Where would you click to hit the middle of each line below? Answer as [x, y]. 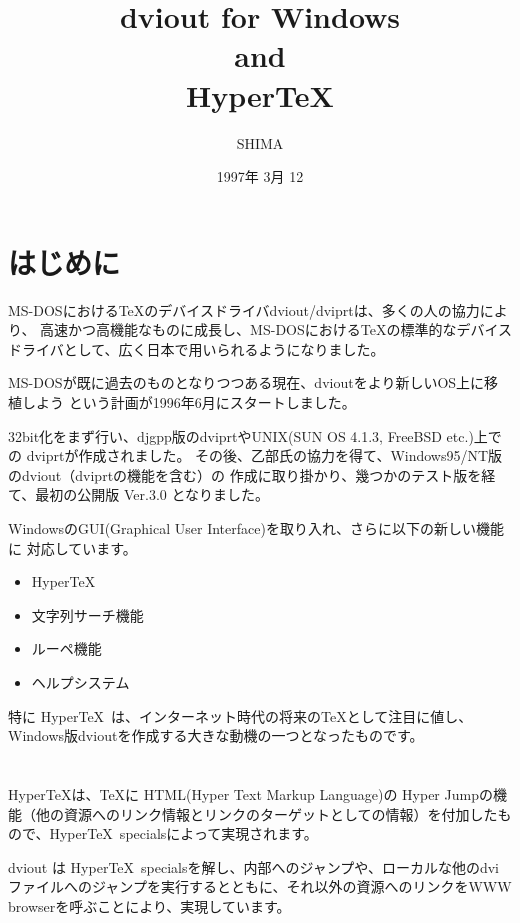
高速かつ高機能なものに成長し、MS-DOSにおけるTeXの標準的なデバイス [276, 329]
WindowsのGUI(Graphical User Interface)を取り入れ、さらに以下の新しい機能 [256, 527]
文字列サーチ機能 [87, 614]
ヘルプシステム [80, 681]
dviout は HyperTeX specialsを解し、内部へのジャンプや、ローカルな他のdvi [254, 866]
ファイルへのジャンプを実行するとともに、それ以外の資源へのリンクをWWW [260, 886]
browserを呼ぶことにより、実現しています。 [149, 905]
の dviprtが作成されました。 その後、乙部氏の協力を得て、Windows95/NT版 [255, 455]
